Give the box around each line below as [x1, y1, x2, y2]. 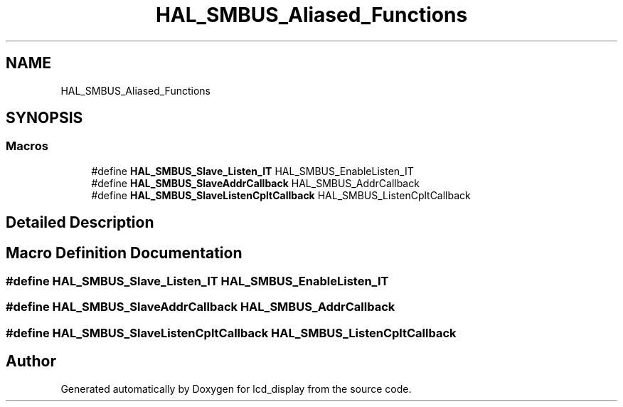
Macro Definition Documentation [6, 243, 243, 262]
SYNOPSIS [6, 109, 83, 127]
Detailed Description [6, 213, 154, 232]
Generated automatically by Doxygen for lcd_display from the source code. [60, 382, 412, 395]
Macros [6, 139, 48, 154]
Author [6, 352, 56, 371]
